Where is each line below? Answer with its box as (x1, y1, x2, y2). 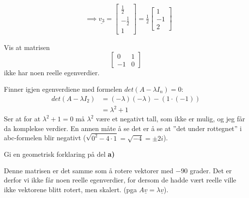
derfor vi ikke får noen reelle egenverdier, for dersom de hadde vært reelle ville (4, 175, 236, 185)
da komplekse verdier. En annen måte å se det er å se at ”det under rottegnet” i (4, 123, 242, 133)
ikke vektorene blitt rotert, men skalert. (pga (4, 184, 137, 195)
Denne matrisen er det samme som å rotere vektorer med (4, 165, 173, 175)
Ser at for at (4, 114, 41, 124)
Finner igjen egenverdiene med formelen (4, 84, 123, 94)
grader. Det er (190, 165, 232, 175)
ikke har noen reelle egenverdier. (4, 67, 100, 78)
